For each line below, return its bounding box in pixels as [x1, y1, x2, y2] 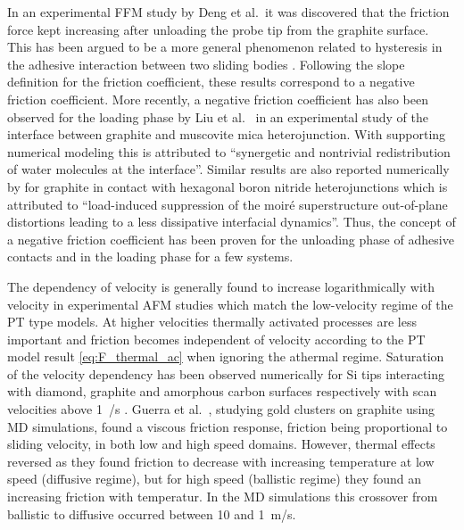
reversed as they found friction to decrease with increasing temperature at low [7, 451, 435, 470]
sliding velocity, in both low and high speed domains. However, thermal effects [7, 435, 435, 453]
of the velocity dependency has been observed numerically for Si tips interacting [7, 364, 445, 383]
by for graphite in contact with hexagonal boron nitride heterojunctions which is [7, 177, 448, 195]
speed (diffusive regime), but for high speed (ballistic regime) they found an [7, 469, 422, 488]
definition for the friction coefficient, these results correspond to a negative [7, 72, 415, 91]
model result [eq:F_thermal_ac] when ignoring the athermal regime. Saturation [7, 347, 444, 366]
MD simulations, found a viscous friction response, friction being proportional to [7, 417, 448, 435]
